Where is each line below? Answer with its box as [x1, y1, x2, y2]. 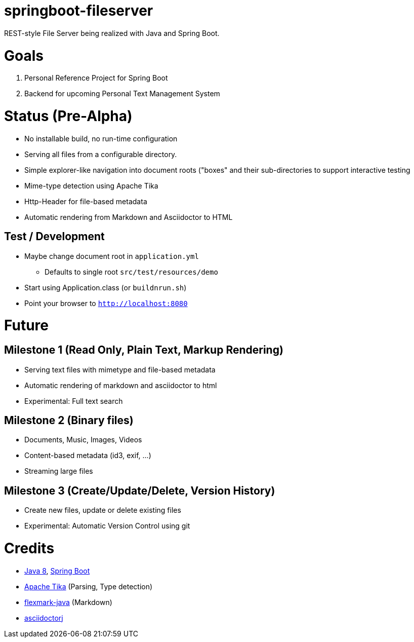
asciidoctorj [24, 613, 63, 622]
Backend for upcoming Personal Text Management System [24, 89, 220, 98]
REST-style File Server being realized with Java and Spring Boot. [4, 28, 220, 37]
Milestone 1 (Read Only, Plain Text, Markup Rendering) [4, 344, 283, 357]
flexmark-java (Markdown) [24, 597, 112, 607]
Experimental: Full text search [24, 396, 123, 405]
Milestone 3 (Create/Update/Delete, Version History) [4, 484, 275, 497]
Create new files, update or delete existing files [24, 506, 181, 515]
